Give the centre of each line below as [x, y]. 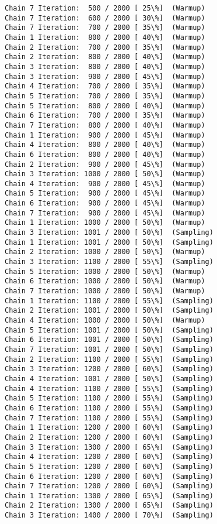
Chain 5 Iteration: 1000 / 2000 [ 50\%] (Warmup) [105, 271]
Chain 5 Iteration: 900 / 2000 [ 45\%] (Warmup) [105, 193]
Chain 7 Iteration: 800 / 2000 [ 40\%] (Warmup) [105, 125]
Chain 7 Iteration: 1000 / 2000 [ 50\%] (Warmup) [105, 291]
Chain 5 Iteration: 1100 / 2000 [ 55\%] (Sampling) [109, 398]
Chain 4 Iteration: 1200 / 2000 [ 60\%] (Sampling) [109, 457]
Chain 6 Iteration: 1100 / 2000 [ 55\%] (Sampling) [109, 408]
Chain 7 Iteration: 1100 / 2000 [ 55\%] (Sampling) [109, 418]
